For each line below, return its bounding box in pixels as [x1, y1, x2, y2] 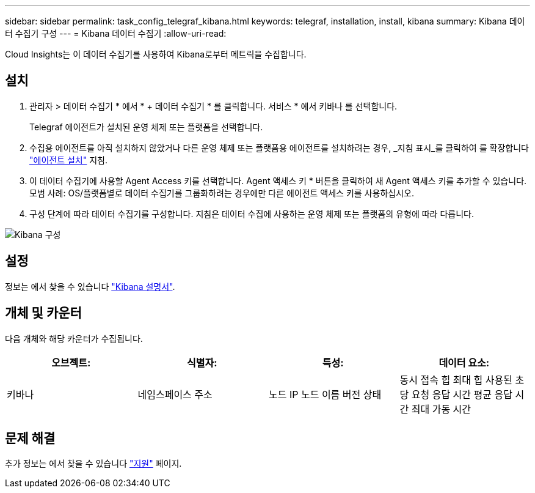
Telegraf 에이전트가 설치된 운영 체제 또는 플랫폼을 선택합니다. [29, 121, 263, 132]
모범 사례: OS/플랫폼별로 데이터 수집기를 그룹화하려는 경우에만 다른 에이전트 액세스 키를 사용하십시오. [29, 187, 414, 198]
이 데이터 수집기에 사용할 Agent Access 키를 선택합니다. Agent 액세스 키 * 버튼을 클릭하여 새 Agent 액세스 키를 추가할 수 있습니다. [29, 175, 527, 186]
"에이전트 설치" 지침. [29, 154, 107, 165]
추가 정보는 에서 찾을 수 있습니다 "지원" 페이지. [5, 458, 182, 469]
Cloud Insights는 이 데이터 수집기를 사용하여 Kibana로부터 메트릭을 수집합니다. [5, 49, 307, 59]
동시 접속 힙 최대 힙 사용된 [399, 373, 512, 386]
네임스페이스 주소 [137, 388, 213, 401]
